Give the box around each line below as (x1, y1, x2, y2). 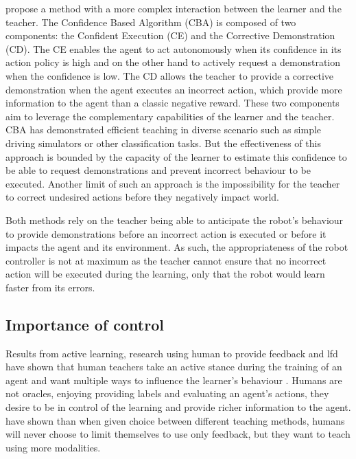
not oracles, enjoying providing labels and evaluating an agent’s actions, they (5, 386, 329, 401)
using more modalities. (5, 440, 101, 454)
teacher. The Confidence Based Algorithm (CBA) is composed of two (5, 14, 296, 29)
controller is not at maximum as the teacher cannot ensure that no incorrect (5, 253, 327, 267)
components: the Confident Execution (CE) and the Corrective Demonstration (5, 28, 335, 43)
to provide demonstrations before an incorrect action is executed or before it (5, 226, 327, 240)
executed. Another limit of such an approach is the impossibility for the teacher (5, 176, 340, 190)
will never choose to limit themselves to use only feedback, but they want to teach (5, 427, 351, 441)
